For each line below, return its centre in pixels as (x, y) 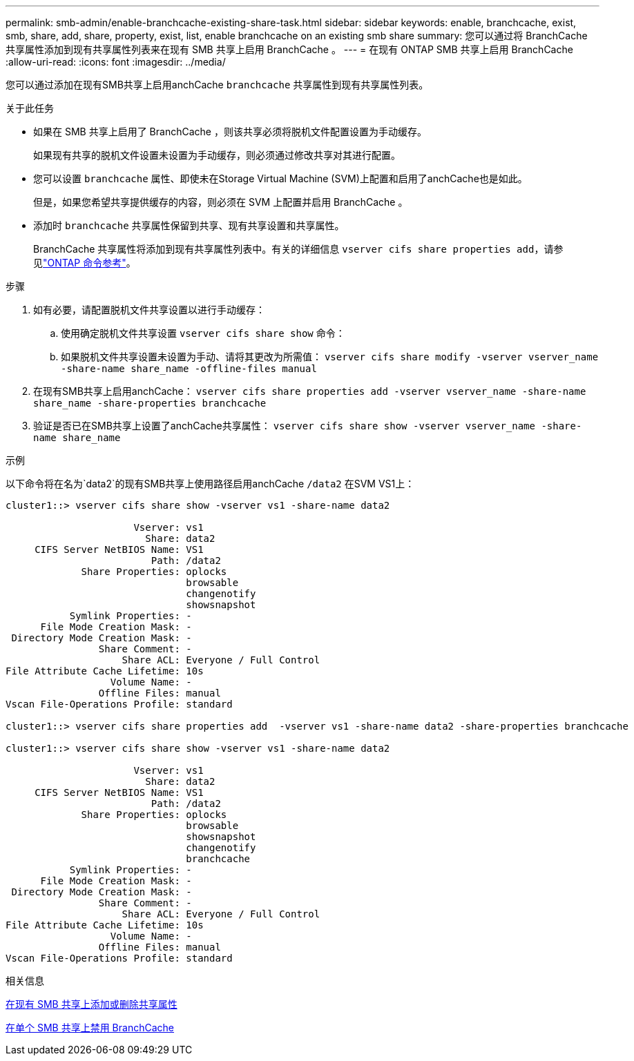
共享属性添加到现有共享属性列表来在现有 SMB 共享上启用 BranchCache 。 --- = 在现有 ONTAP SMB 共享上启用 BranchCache (289, 49)
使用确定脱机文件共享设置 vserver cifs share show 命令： (203, 333)
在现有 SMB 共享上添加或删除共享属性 (92, 1004)
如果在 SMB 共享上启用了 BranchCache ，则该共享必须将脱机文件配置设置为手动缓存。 (230, 132)
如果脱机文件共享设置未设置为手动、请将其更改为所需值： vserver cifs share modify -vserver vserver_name (330, 357)
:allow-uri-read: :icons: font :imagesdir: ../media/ (116, 62)
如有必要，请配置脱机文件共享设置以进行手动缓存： (149, 310)
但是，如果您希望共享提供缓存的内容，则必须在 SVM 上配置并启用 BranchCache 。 (221, 202)
